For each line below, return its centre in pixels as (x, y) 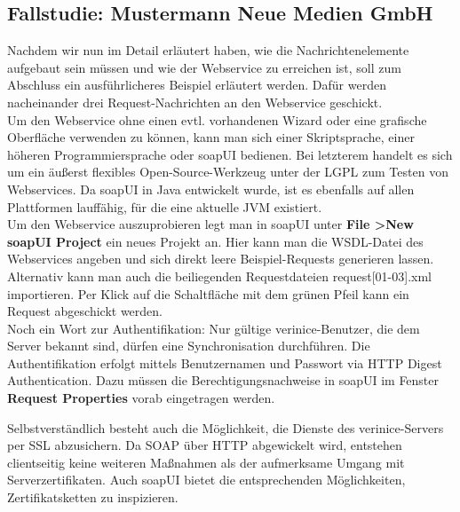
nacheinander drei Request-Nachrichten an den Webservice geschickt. (195, 102)
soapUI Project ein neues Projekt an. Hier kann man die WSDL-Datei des (215, 241)
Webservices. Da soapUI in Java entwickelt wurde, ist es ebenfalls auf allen (211, 189)
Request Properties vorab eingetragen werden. (141, 398)
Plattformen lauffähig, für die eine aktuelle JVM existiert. (165, 206)
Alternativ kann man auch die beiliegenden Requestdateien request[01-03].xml (220, 276)
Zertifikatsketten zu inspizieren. (93, 497)
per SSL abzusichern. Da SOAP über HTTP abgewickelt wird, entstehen (205, 445)
